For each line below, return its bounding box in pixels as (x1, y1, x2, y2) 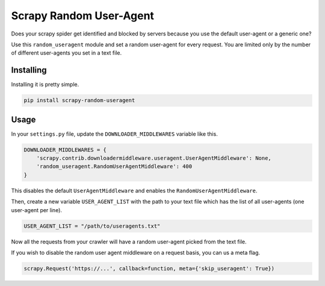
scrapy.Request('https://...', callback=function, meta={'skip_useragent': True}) (23, 265, 275, 272)
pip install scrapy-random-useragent (23, 97, 135, 104)
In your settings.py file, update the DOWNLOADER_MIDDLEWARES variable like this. (11, 130, 218, 138)
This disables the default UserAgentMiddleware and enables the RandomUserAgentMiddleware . (11, 187, 258, 194)
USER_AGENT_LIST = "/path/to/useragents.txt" (23, 222, 161, 230)
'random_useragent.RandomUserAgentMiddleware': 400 (36, 163, 193, 170)
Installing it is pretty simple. (11, 81, 79, 88)
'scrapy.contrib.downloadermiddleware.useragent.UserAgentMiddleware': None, (36, 155, 272, 162)
